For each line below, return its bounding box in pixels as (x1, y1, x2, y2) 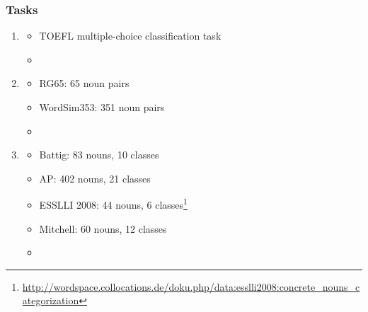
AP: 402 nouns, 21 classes (39, 171, 151, 185)
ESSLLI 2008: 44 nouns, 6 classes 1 (39, 195, 188, 212)
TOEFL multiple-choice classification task (39, 28, 222, 43)
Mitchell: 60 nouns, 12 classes (39, 221, 167, 236)
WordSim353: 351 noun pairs (39, 100, 165, 114)
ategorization (22, 293, 79, 308)
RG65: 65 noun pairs (39, 76, 130, 91)
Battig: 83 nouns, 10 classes (39, 147, 159, 162)
